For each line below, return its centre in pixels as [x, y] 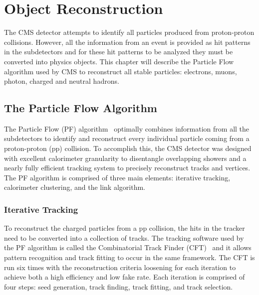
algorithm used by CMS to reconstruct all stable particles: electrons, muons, [121, 71]
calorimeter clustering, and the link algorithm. [75, 187]
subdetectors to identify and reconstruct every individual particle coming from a [127, 138]
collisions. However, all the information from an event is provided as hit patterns [127, 42]
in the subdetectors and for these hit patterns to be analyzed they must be [119, 52]
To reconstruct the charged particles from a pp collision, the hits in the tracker [125, 228]
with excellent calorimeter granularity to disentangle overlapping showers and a [125, 158]
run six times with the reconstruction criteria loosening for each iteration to [120, 267]
